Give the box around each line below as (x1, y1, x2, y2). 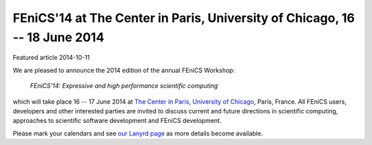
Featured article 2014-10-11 (12, 54, 90, 62)
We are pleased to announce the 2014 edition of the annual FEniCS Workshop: (12, 66, 236, 74)
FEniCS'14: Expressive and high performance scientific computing (30, 82, 218, 90)
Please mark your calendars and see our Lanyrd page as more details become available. (12, 129, 263, 137)
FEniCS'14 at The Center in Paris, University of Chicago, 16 (12, 10, 355, 25)
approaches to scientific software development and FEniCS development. (12, 117, 222, 125)
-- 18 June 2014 (12, 30, 105, 45)
